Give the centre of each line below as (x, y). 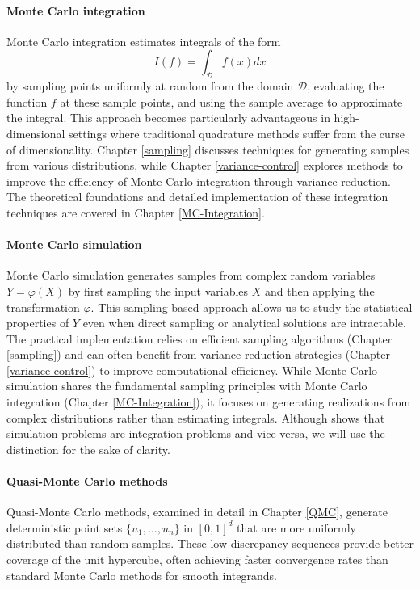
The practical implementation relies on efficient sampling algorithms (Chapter (199, 338)
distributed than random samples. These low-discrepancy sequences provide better (210, 543)
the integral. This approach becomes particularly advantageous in (168, 118)
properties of (38, 323)
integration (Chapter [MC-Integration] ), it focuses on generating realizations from (209, 402)
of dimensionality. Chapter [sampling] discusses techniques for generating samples (208, 149)
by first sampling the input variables (158, 290)
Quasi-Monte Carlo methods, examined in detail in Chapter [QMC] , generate (197, 512)
